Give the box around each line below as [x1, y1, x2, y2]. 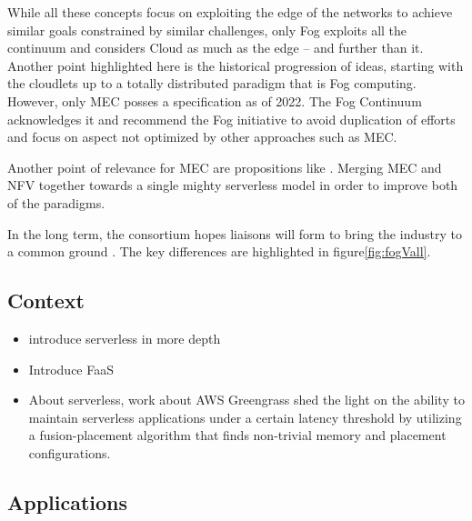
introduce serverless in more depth [28, 328, 221, 347]
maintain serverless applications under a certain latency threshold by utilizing [28, 407, 462, 426]
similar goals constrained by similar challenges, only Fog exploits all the [7, 20, 407, 39]
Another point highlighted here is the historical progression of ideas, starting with [7, 55, 464, 75]
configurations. [28, 443, 111, 462]
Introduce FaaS [28, 359, 114, 378]
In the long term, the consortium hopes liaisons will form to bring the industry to [7, 224, 462, 243]
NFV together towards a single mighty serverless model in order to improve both [7, 175, 458, 195]
